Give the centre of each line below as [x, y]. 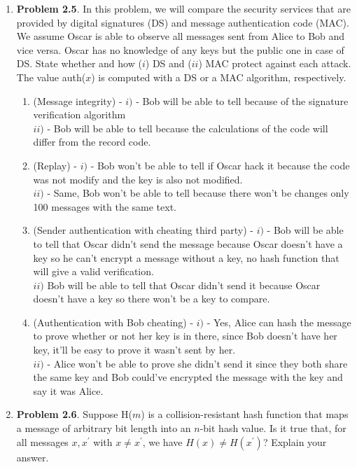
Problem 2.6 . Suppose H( [75, 414]
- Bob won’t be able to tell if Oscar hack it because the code [220, 165]
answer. [33, 457]
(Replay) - [55, 165]
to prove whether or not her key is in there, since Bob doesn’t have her [185, 336]
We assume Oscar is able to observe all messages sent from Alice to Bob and [181, 36]
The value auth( [51, 77]
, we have [162, 441]
